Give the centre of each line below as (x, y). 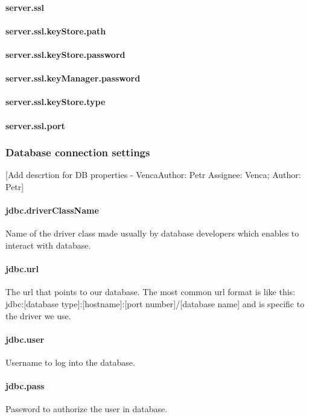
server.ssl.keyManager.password (73, 78)
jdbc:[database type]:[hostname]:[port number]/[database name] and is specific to (155, 303)
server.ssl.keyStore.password (65, 54)
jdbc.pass (25, 386)
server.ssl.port (35, 125)
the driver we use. (38, 315)
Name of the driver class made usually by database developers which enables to (152, 233)
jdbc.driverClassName (52, 210)
